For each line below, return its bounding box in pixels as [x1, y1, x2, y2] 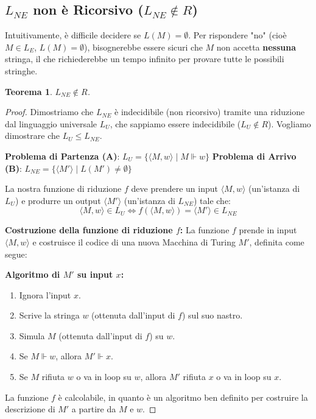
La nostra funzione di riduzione [5, 182, 122, 195]
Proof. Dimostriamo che [5, 105, 94, 118]
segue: [5, 247, 27, 260]
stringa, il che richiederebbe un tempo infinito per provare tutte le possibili [5, 52, 284, 65]
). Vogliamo [268, 117, 311, 130]
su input [77, 268, 113, 281]
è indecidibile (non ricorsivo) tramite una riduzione [114, 105, 305, 118]
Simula [19, 329, 45, 342]
